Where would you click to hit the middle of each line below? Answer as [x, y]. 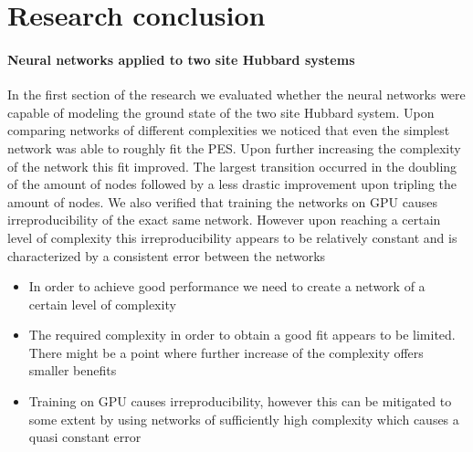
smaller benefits [73, 370]
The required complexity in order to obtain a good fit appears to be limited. [242, 335]
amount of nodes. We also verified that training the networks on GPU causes [222, 201]
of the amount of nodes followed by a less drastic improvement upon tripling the [232, 184]
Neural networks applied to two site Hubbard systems [181, 59]
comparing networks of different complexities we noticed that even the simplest [229, 130]
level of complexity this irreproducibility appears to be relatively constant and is [232, 237]
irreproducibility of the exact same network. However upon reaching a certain [224, 220]
